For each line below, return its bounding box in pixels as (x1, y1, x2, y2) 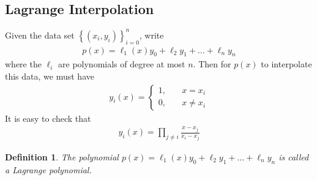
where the (5, 58, 42, 70)
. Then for (193, 58, 231, 70)
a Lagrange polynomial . (5, 163, 92, 176)
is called (278, 150, 309, 163)
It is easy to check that (5, 111, 91, 124)
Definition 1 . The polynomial (5, 150, 119, 163)
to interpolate (261, 58, 312, 70)
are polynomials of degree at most (58, 58, 185, 70)
